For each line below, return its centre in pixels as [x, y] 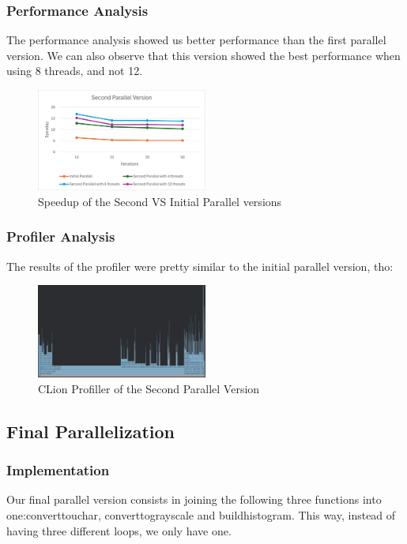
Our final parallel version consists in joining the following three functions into [194, 499]
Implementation [58, 470]
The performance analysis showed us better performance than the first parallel [196, 40]
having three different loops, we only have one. [119, 530]
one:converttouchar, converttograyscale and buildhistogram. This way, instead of [201, 515]
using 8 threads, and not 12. [75, 71]
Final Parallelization [90, 431]
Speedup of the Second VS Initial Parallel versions [160, 201]
